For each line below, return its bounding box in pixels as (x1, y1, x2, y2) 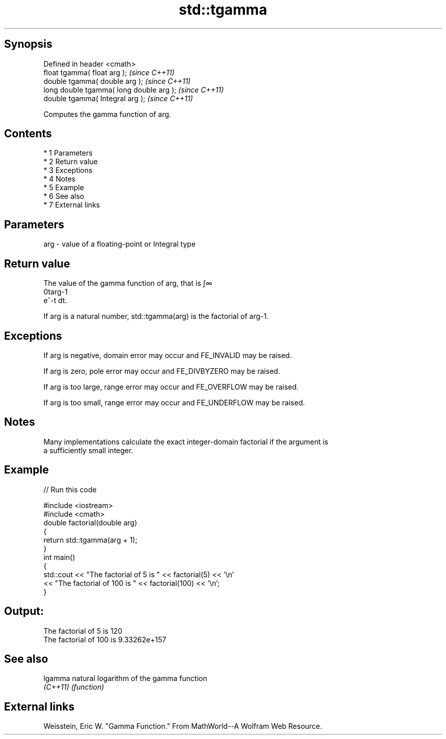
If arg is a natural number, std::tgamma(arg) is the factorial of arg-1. (43, 312, 269, 321)
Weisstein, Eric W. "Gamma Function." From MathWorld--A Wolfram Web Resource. (43, 722, 322, 731)
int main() (43, 552, 75, 561)
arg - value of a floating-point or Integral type (43, 240, 196, 249)
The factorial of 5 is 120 (43, 626, 122, 635)
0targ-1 (43, 287, 68, 297)
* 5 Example (43, 183, 84, 192)
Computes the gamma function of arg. (43, 109, 172, 119)
